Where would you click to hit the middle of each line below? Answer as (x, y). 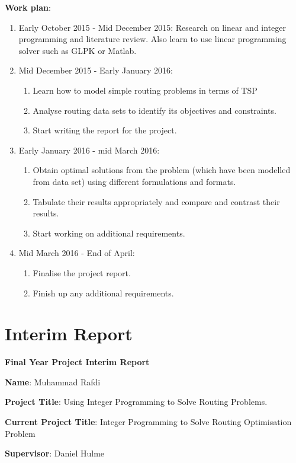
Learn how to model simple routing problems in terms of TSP (145, 90)
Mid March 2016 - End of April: (77, 253)
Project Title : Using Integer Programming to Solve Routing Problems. (136, 402)
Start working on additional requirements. (109, 233)
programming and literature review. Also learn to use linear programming (152, 39)
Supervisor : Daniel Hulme (55, 453)
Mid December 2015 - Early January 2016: (96, 70)
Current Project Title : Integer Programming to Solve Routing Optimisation (148, 422)
